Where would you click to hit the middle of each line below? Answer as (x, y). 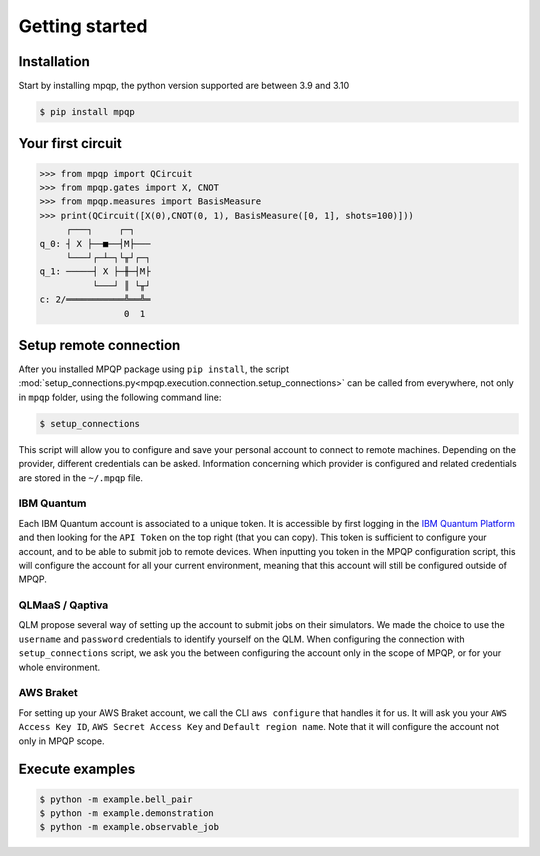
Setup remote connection (99, 345)
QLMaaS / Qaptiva (63, 605)
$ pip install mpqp (87, 112)
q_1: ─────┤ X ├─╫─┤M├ (95, 271)
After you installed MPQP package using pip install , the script (154, 369)
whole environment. (59, 667)
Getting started (83, 26)
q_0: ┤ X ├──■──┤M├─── (95, 243)
